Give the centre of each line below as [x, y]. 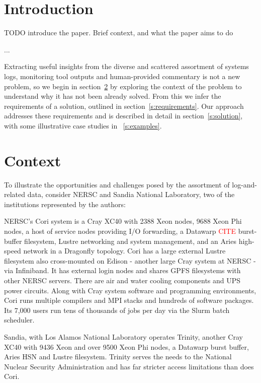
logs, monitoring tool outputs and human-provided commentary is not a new [122, 76]
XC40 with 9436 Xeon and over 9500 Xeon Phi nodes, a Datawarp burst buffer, [126, 346]
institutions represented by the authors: [65, 204]
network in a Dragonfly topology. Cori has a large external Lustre [124, 251]
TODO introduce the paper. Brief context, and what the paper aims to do [119, 33]
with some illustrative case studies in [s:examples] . [83, 125]
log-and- [245, 184]
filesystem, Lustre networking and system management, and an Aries [130, 241]
